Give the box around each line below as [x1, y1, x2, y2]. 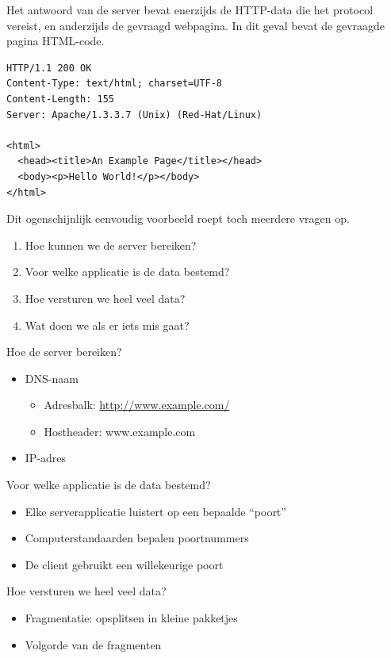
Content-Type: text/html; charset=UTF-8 [6, 78, 223, 90]
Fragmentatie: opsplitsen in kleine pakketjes [25, 610, 238, 626]
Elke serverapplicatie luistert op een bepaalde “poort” [25, 503, 286, 519]
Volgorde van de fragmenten [25, 636, 162, 652]
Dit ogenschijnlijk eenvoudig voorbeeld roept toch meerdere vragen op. [6, 210, 350, 227]
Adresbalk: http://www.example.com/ [44, 396, 230, 413]
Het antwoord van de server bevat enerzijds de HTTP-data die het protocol [6, 2, 374, 17]
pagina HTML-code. [6, 33, 105, 49]
